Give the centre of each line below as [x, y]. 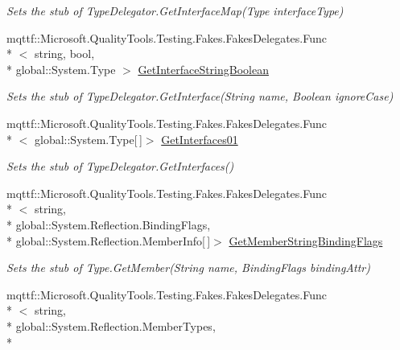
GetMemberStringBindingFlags [306, 240]
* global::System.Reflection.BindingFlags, [109, 224]
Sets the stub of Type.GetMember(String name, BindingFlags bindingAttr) [188, 268]
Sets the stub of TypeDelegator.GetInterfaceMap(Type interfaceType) [175, 10]
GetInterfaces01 [200, 139]
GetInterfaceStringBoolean [203, 69]
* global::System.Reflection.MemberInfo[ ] [109, 240]
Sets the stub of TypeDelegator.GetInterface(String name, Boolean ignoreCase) [200, 96]
